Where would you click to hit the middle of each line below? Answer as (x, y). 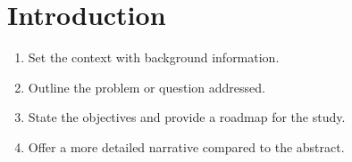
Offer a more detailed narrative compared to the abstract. (186, 146)
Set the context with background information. (154, 57)
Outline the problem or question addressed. (147, 87)
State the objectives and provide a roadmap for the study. (187, 117)
